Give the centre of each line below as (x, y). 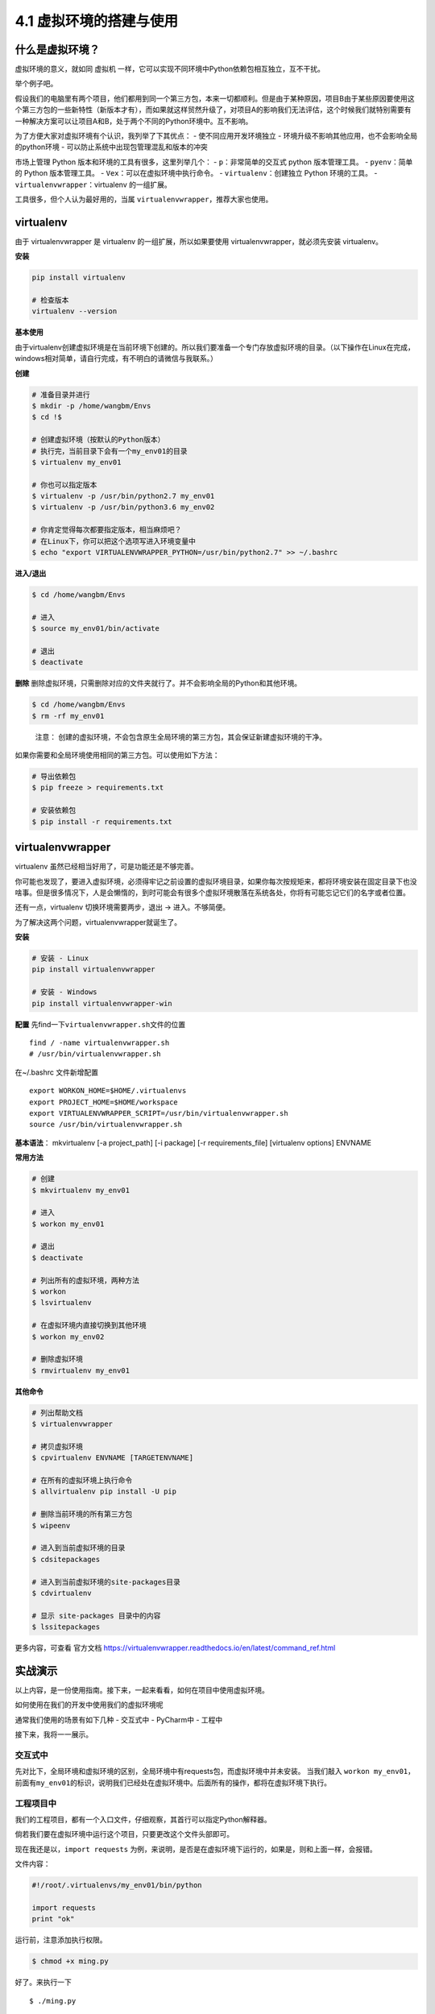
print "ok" (53, 1919)
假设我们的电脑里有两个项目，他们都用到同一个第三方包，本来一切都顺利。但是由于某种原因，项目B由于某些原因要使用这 (215, 98)
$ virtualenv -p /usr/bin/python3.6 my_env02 (123, 507)
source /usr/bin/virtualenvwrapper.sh (106, 1125)
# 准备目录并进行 (61, 394)
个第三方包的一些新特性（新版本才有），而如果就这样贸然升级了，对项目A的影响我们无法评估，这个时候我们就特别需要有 (213, 110)
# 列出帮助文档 (58, 1413)
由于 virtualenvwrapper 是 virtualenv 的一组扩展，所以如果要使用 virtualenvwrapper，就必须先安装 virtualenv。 (199, 241)
